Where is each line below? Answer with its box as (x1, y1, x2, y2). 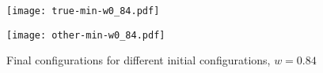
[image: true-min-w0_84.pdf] (6, 5, 160, 16)
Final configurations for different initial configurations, (6, 52, 271, 68)
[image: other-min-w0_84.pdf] (6, 29, 165, 41)
